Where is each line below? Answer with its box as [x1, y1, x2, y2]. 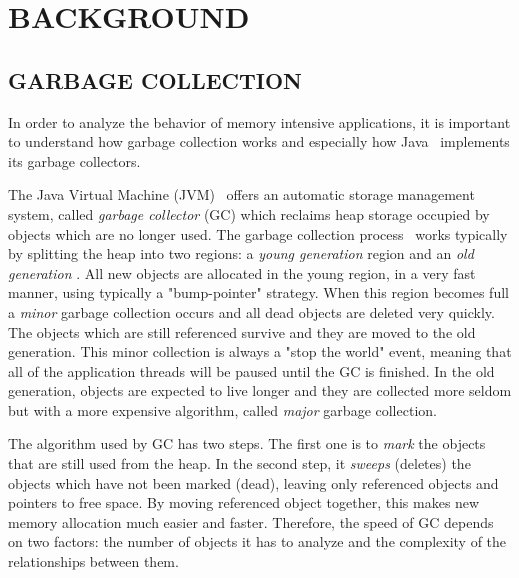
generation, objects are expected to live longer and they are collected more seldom [8, 380, 512, 401]
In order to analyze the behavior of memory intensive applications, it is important [8, 111, 511, 132]
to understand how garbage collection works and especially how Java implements [8, 131, 510, 152]
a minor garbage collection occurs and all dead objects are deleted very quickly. [8, 301, 495, 322]
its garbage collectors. [8, 150, 141, 171]
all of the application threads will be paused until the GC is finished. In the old [8, 360, 495, 381]
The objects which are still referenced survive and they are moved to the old [8, 321, 476, 342]
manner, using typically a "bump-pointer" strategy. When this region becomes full [8, 282, 509, 303]
